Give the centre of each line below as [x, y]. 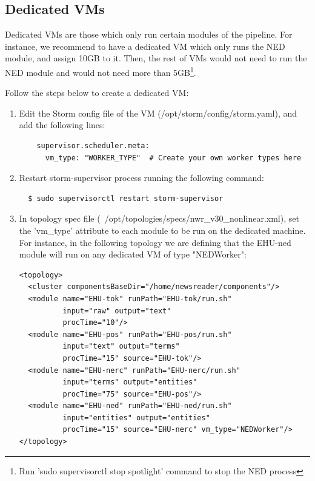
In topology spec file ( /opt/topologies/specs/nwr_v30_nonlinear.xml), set [159, 218]
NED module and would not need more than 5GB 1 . [101, 71]
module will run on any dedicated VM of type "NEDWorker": [133, 254]
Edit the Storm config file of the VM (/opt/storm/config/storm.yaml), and [158, 113]
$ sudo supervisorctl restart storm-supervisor [126, 198]
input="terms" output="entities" [130, 382]
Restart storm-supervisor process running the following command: [141, 178]
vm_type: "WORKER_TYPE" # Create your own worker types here [173, 158]
